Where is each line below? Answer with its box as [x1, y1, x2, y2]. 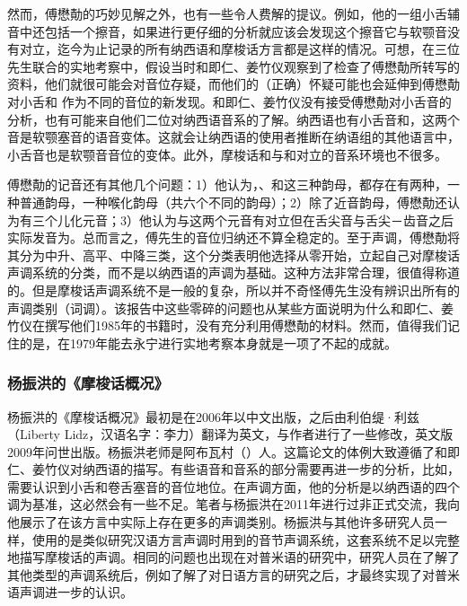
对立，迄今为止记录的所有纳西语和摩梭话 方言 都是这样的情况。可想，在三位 [19, 40, 460, 58]
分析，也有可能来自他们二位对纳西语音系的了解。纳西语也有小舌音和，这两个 [7, 110, 460, 128]
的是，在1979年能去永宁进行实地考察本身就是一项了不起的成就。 [19, 333, 397, 352]
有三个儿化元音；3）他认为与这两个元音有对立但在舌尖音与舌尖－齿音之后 [19, 210, 454, 229]
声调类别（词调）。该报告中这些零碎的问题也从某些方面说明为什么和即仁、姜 [7, 298, 454, 317]
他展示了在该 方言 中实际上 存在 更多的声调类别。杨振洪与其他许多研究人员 [7, 513, 435, 531]
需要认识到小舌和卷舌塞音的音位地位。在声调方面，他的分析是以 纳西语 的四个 [7, 477, 460, 496]
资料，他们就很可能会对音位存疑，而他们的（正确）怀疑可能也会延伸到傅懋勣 [7, 75, 460, 93]
